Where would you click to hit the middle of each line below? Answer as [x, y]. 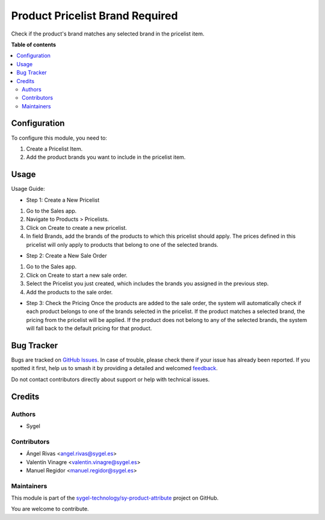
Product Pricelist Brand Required [94, 16]
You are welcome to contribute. [50, 509]
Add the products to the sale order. [70, 292]
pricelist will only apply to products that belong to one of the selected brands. [122, 244]
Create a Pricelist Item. [54, 149]
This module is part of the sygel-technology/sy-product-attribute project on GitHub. [115, 498]
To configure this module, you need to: [59, 138]
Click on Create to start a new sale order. [77, 275]
